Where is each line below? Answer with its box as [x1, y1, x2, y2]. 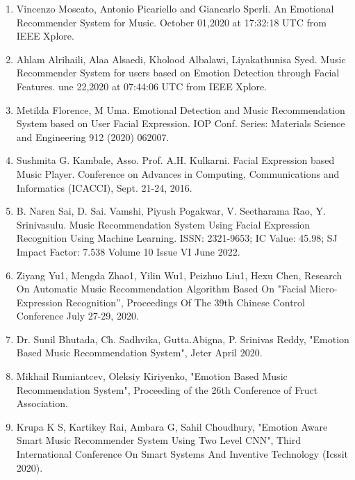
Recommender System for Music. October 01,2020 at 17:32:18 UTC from [16, 15, 327, 29]
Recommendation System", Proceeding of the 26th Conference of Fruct [16, 382, 318, 397]
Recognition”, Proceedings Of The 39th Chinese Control [65, 295, 305, 309]
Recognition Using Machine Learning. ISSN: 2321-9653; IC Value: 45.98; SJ [16, 231, 338, 245]
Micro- [309, 281, 338, 296]
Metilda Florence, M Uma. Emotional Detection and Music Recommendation [16, 102, 345, 117]
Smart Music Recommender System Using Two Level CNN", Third [16, 433, 302, 447]
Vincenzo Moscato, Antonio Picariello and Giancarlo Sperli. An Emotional [16, 1, 334, 15]
